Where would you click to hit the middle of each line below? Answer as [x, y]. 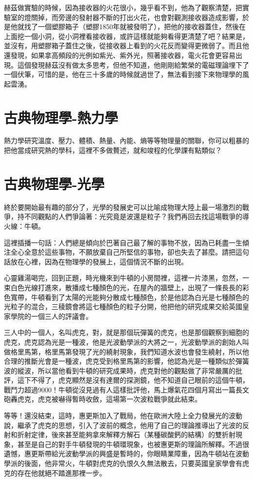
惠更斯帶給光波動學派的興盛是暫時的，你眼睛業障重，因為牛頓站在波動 [136, 453]
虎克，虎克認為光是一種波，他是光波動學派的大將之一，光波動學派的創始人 [123, 342]
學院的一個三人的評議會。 [51, 316]
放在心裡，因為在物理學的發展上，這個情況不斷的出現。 [99, 261]
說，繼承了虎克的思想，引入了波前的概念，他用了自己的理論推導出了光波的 [123, 425]
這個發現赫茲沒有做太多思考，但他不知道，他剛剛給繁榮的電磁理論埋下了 [133, 65]
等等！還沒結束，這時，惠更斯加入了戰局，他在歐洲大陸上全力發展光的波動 [123, 416]
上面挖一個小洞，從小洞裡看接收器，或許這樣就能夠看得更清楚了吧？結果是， [126, 36]
